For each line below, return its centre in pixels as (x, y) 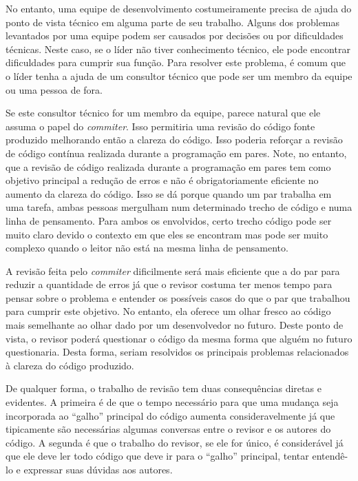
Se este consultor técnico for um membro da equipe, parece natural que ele (163, 113)
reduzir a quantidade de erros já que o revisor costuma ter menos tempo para (169, 284)
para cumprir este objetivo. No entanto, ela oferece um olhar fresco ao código (168, 311)
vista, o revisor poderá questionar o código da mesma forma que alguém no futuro (179, 338)
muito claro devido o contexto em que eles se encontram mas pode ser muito (167, 234)
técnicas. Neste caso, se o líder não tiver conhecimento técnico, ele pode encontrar (178, 49)
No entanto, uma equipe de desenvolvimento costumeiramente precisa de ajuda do (179, 8)
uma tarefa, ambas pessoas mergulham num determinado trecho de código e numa (179, 207)
